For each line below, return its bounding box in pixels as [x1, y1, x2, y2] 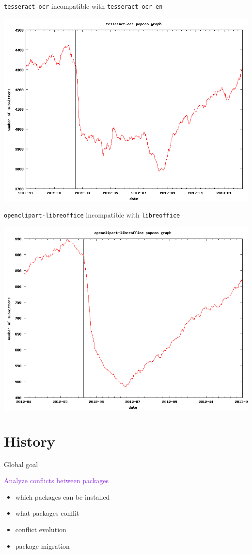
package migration [15, 540, 70, 551]
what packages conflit [15, 508, 79, 518]
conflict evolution [15, 524, 66, 534]
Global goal [4, 459, 38, 469]
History [4, 431, 55, 451]
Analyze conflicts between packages [4, 475, 109, 486]
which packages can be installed [15, 491, 110, 502]
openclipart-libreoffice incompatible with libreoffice [4, 210, 180, 220]
